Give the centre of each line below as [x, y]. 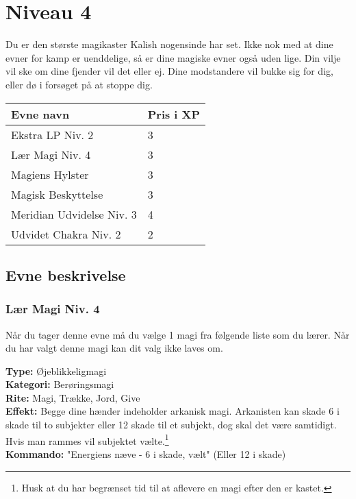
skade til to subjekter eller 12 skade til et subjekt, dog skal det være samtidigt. [171, 425]
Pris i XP [174, 114]
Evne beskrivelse [66, 275]
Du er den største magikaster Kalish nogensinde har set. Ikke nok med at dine [169, 44]
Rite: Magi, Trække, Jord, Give [73, 397]
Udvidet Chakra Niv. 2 [66, 234]
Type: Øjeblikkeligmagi [56, 370]
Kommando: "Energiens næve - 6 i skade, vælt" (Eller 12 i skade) [146, 453]
